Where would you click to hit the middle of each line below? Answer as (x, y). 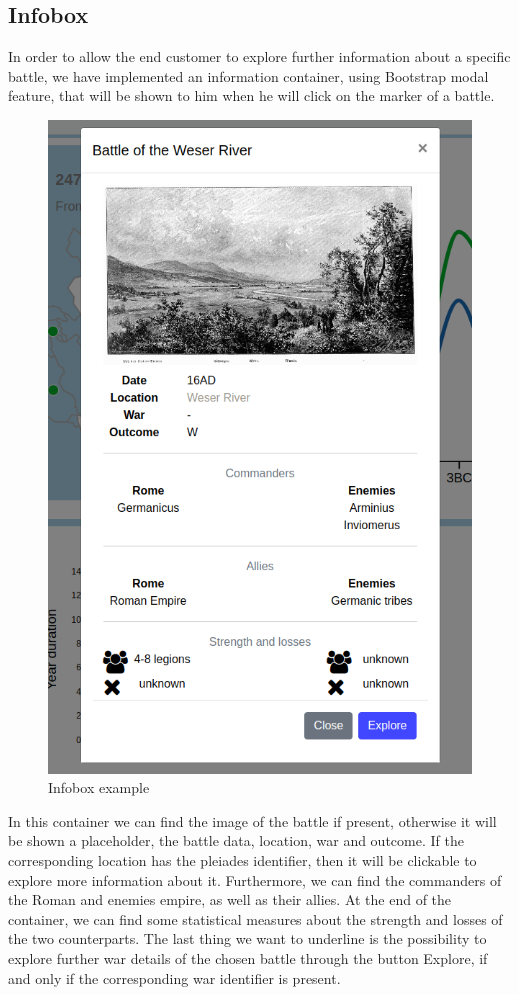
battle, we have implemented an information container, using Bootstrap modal (248, 75)
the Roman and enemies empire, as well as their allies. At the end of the (230, 899)
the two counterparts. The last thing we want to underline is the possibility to (247, 938)
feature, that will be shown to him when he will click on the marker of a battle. (251, 95)
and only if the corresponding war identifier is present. (174, 977)
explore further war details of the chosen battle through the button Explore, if (248, 957)
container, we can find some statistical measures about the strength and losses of (255, 918)
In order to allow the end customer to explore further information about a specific (259, 56)
